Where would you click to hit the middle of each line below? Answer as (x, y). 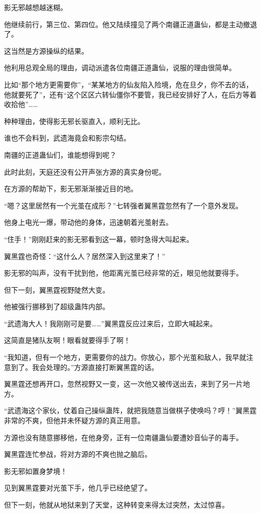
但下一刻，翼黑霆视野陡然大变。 (57, 289)
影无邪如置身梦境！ (36, 471)
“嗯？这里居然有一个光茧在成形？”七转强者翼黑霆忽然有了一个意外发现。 (123, 205)
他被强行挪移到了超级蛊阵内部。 (57, 306)
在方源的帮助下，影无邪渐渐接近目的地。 (71, 188)
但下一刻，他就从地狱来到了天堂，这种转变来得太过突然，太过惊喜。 (116, 504)
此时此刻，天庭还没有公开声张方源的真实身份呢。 (85, 171)
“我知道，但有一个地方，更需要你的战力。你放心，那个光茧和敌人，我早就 (125, 357)
